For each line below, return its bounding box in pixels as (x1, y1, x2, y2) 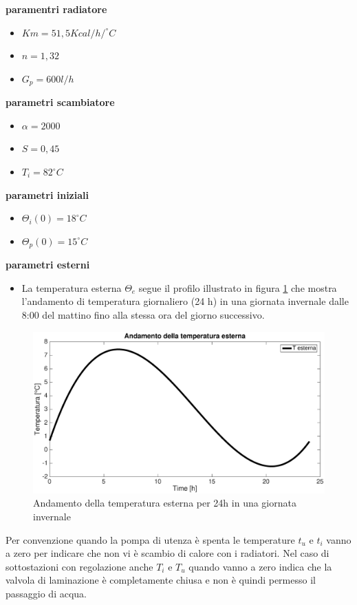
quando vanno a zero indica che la (188, 559, 332, 573)
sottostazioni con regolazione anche (6, 559, 153, 573)
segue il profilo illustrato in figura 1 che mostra (138, 280, 337, 295)
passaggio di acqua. (6, 586, 87, 600)
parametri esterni (6, 257, 90, 272)
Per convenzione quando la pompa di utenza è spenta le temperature (6, 532, 295, 546)
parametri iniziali (6, 187, 89, 202)
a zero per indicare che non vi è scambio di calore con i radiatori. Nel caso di (6, 546, 329, 560)
